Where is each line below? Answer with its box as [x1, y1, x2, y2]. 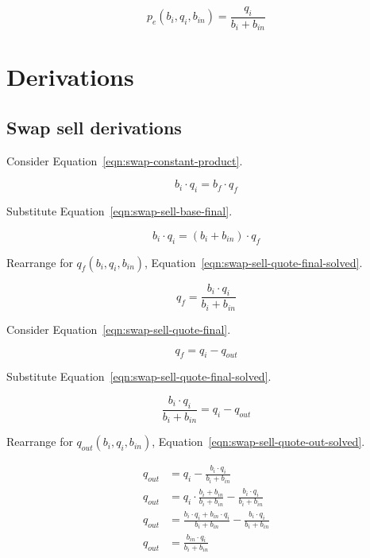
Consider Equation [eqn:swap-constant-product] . [6, 152, 243, 169]
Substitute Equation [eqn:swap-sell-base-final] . [6, 203, 233, 219]
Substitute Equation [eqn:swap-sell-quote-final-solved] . [6, 368, 272, 385]
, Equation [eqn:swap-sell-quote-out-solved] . [152, 433, 365, 450]
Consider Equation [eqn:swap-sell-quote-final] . [6, 320, 231, 337]
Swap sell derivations [6, 115, 182, 140]
